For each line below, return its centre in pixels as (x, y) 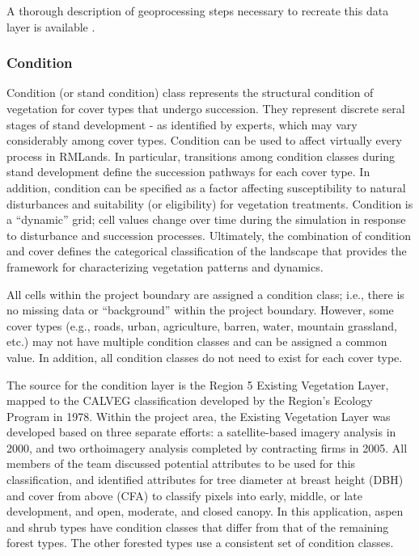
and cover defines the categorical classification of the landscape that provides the (207, 251)
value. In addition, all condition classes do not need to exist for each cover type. (205, 357)
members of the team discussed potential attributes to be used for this (181, 463)
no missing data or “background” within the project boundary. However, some (200, 310)
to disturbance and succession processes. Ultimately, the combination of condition (209, 235)
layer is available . (51, 26)
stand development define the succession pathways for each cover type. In (188, 172)
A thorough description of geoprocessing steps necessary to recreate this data (198, 11)
